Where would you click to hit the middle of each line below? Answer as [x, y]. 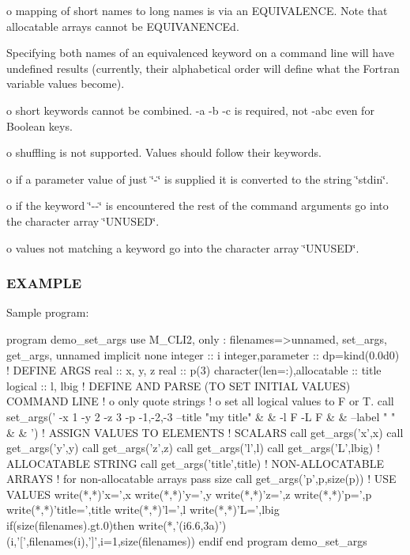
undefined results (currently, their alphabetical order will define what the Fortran [203, 68]
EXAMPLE [44, 283]
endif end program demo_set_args [283, 540]
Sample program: [48, 312]
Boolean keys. [39, 125]
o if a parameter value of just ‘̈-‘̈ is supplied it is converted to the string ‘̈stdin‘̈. [198, 179]
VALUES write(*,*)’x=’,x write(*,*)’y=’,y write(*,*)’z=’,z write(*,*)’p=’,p [189, 494]
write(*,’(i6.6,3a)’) [182, 525]
